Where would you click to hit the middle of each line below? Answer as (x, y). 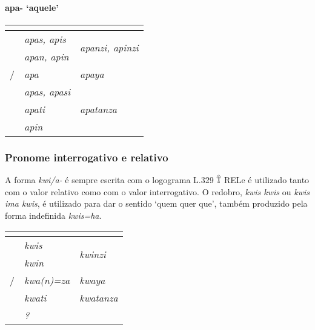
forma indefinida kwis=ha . (53, 215)
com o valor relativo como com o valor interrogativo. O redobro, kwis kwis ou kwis (157, 191)
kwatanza (99, 298)
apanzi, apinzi (109, 48)
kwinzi (93, 254)
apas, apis (45, 39)
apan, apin (47, 56)
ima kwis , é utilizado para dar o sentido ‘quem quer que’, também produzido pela (156, 203)
